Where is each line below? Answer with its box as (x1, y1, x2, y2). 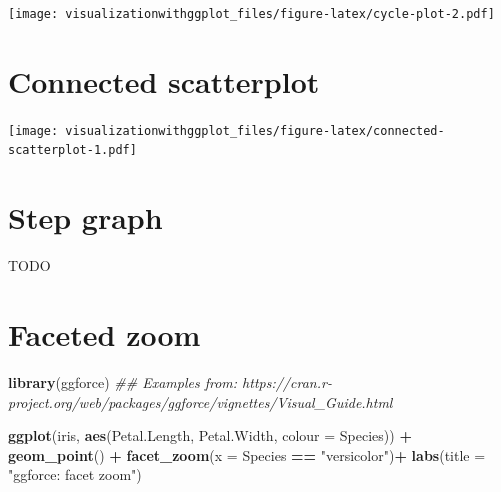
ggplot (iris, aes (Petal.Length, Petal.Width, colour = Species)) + (8, 425, 412, 446)
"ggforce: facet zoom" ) (8, 464, 142, 485)
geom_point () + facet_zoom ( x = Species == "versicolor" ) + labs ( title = (8, 444, 486, 465)
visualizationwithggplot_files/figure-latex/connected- (65, 123, 445, 138)
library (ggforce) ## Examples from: (8, 371, 238, 392)
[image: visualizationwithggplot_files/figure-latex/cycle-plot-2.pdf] (8, 7, 495, 21)
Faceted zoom (8, 314, 201, 354)
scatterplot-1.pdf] (8, 143, 137, 158)
